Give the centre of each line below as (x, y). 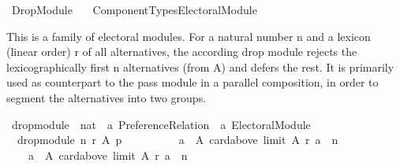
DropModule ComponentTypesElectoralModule (134, 9)
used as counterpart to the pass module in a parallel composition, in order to (193, 82)
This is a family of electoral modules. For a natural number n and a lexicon (189, 36)
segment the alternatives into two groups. (107, 97)
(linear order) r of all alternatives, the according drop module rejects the (182, 52)
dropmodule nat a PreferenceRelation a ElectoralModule (161, 124)
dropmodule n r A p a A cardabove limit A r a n (178, 140)
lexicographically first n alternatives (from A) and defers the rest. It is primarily (200, 66)
